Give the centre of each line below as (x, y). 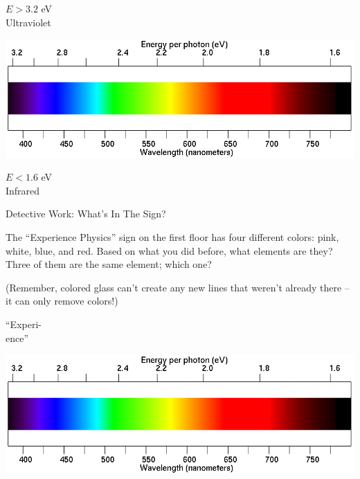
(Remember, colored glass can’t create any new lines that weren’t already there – (178, 287)
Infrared (23, 190)
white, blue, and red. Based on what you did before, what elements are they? (169, 250)
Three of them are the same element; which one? (109, 264)
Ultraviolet (28, 22)
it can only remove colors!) (62, 301)
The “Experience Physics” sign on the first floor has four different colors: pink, (172, 236)
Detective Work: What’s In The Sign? (86, 214)
